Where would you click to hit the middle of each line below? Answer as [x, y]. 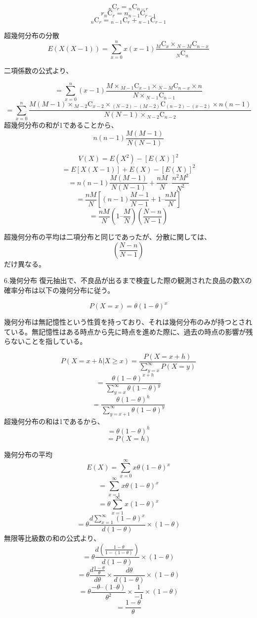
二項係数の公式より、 [39, 71]
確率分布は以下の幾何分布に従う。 [59, 290]
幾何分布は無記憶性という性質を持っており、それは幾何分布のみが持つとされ [128, 322]
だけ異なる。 [25, 263]
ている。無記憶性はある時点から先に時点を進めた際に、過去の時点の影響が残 [128, 331]
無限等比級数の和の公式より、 [52, 538]
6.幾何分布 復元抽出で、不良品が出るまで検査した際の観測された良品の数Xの [128, 280]
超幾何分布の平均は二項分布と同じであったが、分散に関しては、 [107, 237]
